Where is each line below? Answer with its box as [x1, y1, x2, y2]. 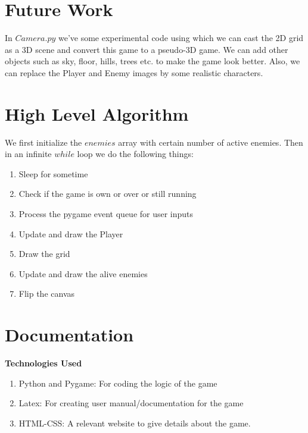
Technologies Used [5, 357, 82, 369]
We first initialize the [5, 136, 82, 148]
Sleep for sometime [18, 167, 88, 180]
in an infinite [5, 148, 52, 160]
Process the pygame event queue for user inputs [18, 208, 194, 219]
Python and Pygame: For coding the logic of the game [18, 376, 217, 389]
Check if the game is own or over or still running [18, 187, 197, 200]
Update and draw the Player [18, 227, 123, 240]
